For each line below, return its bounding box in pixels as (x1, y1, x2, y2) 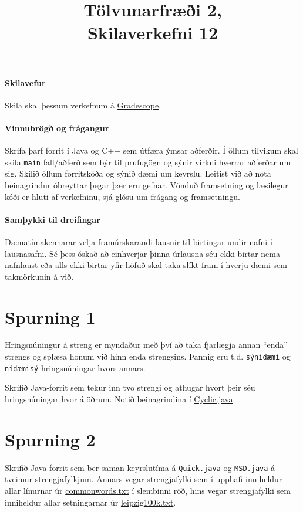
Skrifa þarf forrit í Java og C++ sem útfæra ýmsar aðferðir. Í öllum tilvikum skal (5, 144, 298, 157)
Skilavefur (5, 76, 46, 89)
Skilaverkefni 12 (87, 21, 218, 45)
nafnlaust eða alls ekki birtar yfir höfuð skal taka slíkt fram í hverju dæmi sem (5, 259, 287, 271)
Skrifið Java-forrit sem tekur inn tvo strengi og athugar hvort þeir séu (5, 381, 255, 394)
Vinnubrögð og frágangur (5, 121, 109, 134)
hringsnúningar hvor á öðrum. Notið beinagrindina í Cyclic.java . (5, 392, 235, 405)
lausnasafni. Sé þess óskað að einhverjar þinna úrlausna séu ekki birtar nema (5, 247, 280, 259)
